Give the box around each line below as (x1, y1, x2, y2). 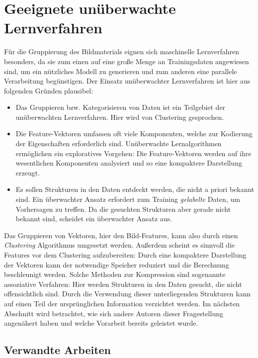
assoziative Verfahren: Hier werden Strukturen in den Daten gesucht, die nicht (4, 278, 242, 289)
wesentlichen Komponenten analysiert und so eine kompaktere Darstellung (15, 158, 243, 168)
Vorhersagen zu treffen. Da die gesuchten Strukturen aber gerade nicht (15, 203, 231, 214)
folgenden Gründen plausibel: (4, 85, 93, 95)
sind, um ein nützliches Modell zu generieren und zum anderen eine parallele (4, 66, 237, 76)
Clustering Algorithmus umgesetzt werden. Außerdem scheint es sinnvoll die (4, 240, 235, 250)
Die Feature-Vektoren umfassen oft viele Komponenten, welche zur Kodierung (15, 128, 253, 139)
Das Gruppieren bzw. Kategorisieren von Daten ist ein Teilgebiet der (15, 102, 226, 112)
